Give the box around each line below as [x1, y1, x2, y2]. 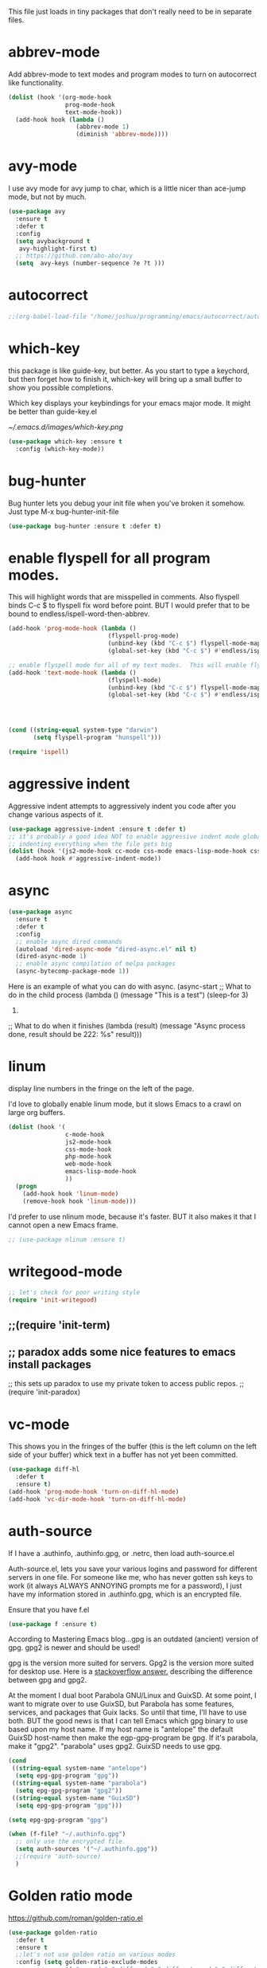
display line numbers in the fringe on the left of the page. [8, 1083, 195, 1093]
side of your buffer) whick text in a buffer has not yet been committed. [8, 1450, 238, 1459]
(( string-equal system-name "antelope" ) [11, 1765, 148, 1773]
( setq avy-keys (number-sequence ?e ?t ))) [15, 259, 165, 268]
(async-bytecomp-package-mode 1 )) [15, 968, 130, 976]
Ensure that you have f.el [8, 1605, 90, 1614]
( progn [15, 1182, 37, 1190]
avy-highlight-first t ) [18, 245, 98, 253]
